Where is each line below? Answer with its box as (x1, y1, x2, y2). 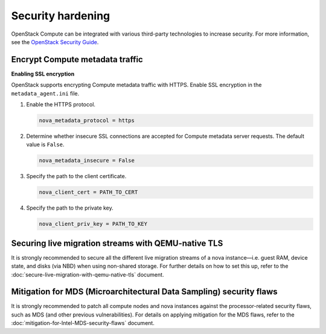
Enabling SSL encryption (11, 70, 75, 77)
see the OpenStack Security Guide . (11, 38, 99, 45)
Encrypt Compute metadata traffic (11, 54, 143, 65)
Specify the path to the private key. (26, 204, 114, 211)
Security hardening (11, 9, 110, 22)
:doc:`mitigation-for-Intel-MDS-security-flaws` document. (11, 320, 155, 327)
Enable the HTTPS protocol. (26, 101, 96, 108)
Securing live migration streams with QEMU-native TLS (11, 238, 223, 248)
